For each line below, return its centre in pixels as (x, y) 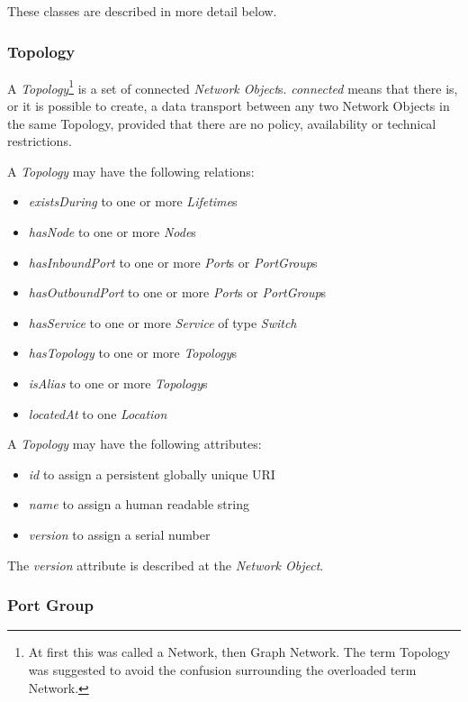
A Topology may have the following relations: (131, 171)
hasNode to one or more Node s (112, 232)
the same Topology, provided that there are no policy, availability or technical (222, 123)
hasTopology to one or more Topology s (132, 353)
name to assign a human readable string (139, 504)
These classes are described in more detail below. (142, 11)
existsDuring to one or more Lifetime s (133, 201)
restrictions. (40, 141)
